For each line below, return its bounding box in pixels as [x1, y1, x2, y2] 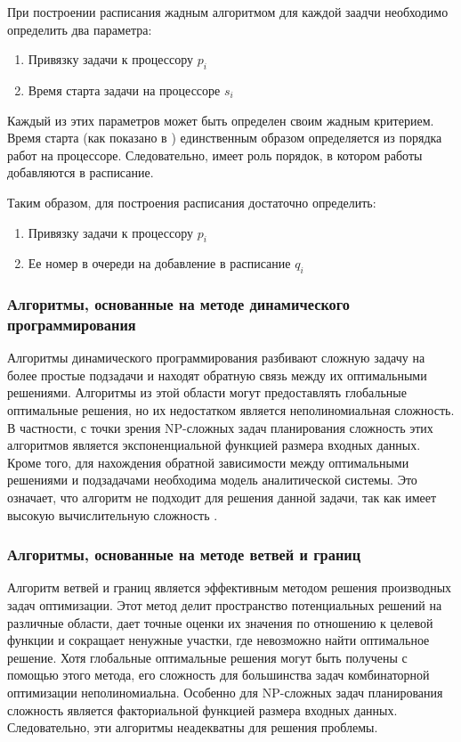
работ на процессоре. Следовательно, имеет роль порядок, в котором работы [7, 145, 423, 164]
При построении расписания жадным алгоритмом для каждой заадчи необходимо [7, 3, 449, 20]
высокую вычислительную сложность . [7, 505, 218, 524]
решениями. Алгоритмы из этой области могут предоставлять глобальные [7, 383, 407, 402]
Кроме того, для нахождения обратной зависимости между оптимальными [7, 453, 409, 471]
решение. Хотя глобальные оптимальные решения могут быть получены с [7, 648, 408, 666]
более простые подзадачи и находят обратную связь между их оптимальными [7, 365, 427, 384]
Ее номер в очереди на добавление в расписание [28, 254, 291, 273]
